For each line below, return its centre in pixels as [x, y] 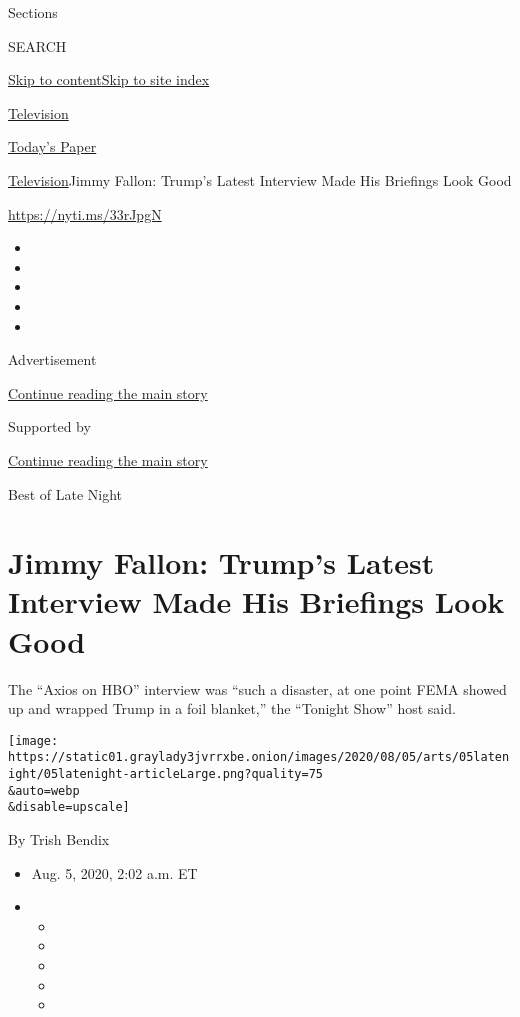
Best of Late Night [65, 493]
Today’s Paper [52, 146]
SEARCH [37, 45]
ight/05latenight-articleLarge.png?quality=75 [165, 774]
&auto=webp [44, 790]
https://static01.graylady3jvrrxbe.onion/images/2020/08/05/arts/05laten [259, 757]
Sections [33, 12]
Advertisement [52, 359]
